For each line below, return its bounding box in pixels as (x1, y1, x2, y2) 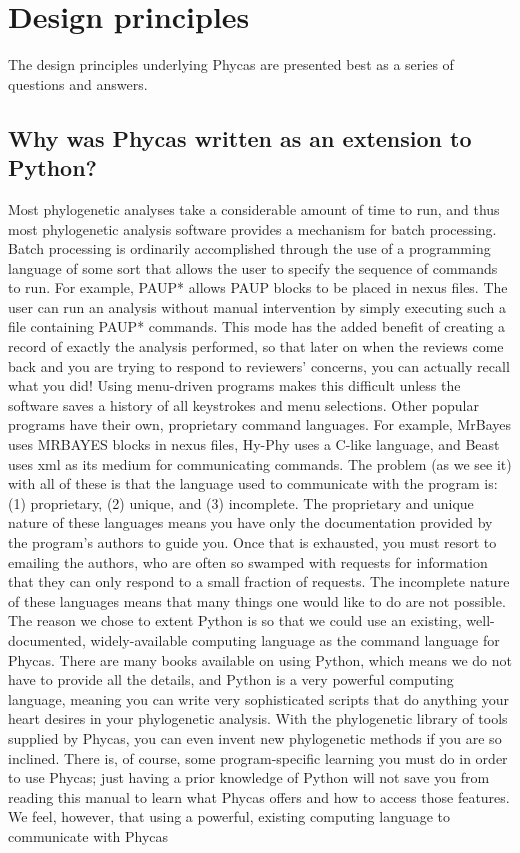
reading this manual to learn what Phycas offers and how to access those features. (8, 786, 510, 807)
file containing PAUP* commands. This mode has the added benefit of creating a (8, 316, 505, 337)
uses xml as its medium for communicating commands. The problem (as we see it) (8, 453, 512, 474)
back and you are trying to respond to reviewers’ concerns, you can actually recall (8, 355, 510, 376)
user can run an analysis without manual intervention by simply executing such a (8, 296, 506, 317)
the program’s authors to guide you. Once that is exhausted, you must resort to (8, 532, 497, 552)
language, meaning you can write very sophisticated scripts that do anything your (8, 688, 509, 709)
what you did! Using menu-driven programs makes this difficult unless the (8, 375, 461, 396)
